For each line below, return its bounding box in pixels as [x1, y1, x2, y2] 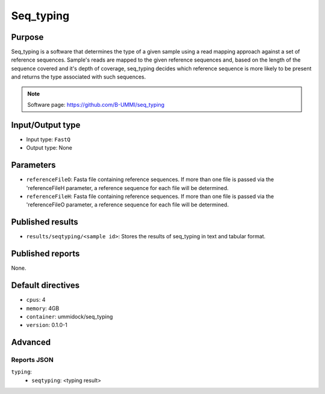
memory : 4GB [26, 305, 60, 312]
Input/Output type [11, 119, 81, 130]
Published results [11, 217, 78, 227]
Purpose [11, 32, 44, 42]
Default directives [11, 281, 80, 291]
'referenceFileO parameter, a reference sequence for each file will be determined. [26, 201, 229, 208]
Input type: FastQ [26, 136, 70, 143]
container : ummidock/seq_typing [26, 313, 113, 320]
